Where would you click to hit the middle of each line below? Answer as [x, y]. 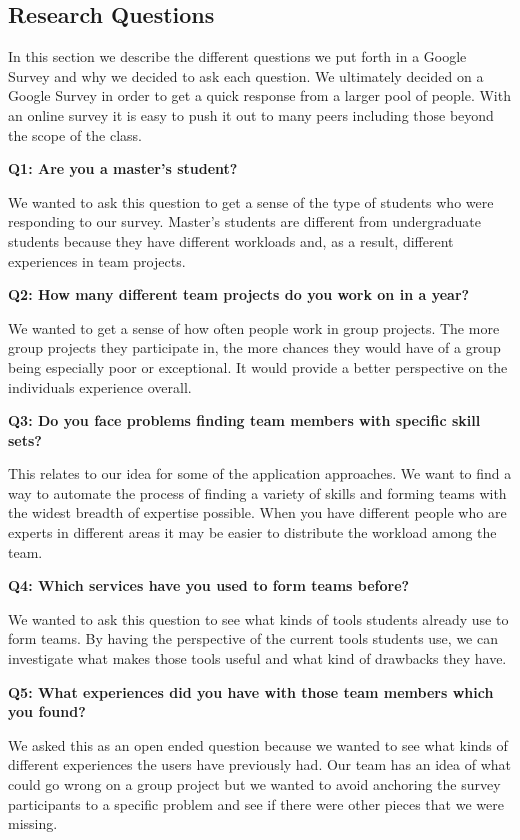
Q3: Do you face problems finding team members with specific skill [244, 420]
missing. [33, 823]
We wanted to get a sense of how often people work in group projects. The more [254, 327]
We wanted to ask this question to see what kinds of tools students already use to [258, 618]
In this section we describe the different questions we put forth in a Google [237, 56]
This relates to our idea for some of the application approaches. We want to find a [260, 473]
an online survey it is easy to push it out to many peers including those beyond [251, 114]
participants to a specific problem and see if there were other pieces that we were [256, 803]
